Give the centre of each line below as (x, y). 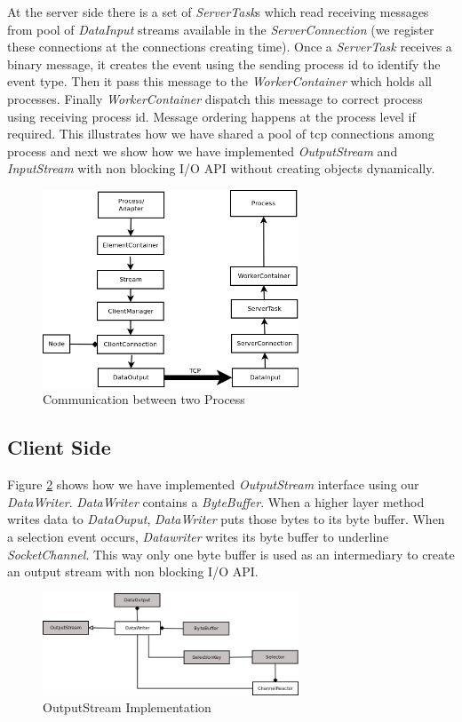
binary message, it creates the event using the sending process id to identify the (224, 63)
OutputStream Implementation (127, 707)
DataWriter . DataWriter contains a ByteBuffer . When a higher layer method (216, 501)
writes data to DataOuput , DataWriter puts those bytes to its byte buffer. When (226, 519)
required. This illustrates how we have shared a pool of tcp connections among (221, 134)
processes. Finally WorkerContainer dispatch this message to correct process (215, 98)
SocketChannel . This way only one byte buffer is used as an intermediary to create (231, 554)
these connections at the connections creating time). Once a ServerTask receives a (230, 47)
